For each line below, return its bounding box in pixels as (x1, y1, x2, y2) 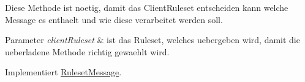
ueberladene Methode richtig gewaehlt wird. (5, 45, 170, 58)
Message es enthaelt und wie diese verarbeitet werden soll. (5, 13, 223, 26)
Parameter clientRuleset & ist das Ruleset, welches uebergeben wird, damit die (5, 33, 300, 46)
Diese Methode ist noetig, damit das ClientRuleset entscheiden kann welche (5, 1, 288, 13)
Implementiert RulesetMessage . (5, 66, 122, 78)
